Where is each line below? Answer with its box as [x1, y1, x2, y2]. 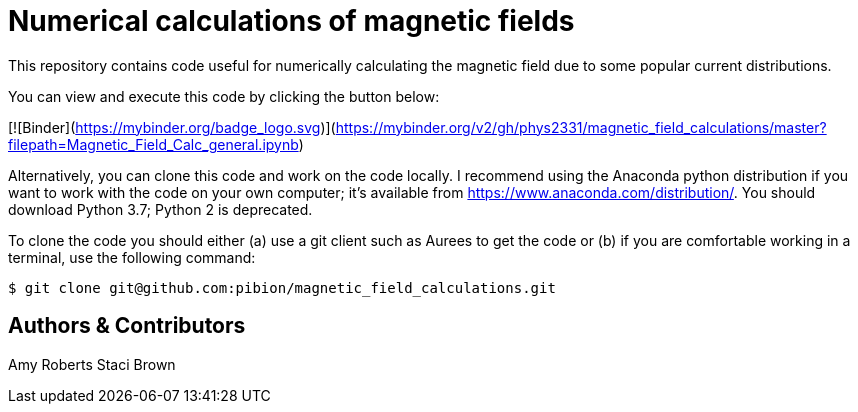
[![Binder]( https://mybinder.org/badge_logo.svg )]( [8, 118, 336, 136]
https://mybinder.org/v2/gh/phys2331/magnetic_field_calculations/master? [335, 118, 827, 136]
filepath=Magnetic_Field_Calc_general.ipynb [8, 135, 299, 153]
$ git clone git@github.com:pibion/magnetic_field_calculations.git [8, 279, 556, 296]
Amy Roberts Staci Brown [8, 355, 176, 373]
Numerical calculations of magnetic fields [8, 4, 575, 38]
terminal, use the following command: [8, 248, 256, 266]
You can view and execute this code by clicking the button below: [8, 87, 440, 105]
